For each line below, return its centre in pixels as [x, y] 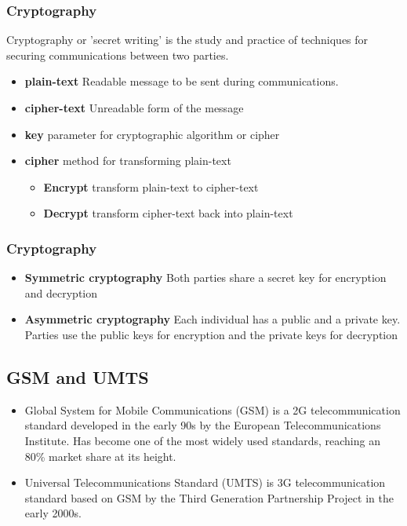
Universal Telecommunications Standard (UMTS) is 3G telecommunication [205, 482]
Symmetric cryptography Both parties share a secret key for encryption [205, 278]
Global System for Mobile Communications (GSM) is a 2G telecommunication [213, 409]
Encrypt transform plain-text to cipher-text [151, 186]
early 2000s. [53, 513]
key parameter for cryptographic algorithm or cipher [152, 134]
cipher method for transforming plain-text [128, 161]
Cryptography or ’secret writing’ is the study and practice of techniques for [187, 40]
